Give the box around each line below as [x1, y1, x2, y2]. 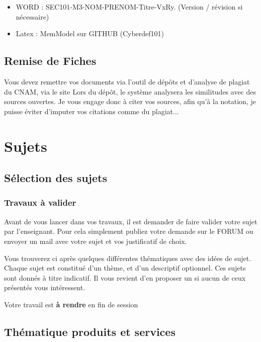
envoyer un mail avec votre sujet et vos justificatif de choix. [4, 235, 187, 246]
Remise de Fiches [4, 53, 97, 68]
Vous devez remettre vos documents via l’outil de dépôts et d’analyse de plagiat [4, 76, 250, 87]
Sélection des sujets [4, 170, 107, 186]
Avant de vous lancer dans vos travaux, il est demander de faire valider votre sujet [4, 216, 257, 226]
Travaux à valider [4, 196, 76, 209]
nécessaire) [16, 11, 49, 22]
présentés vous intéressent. [4, 282, 85, 293]
